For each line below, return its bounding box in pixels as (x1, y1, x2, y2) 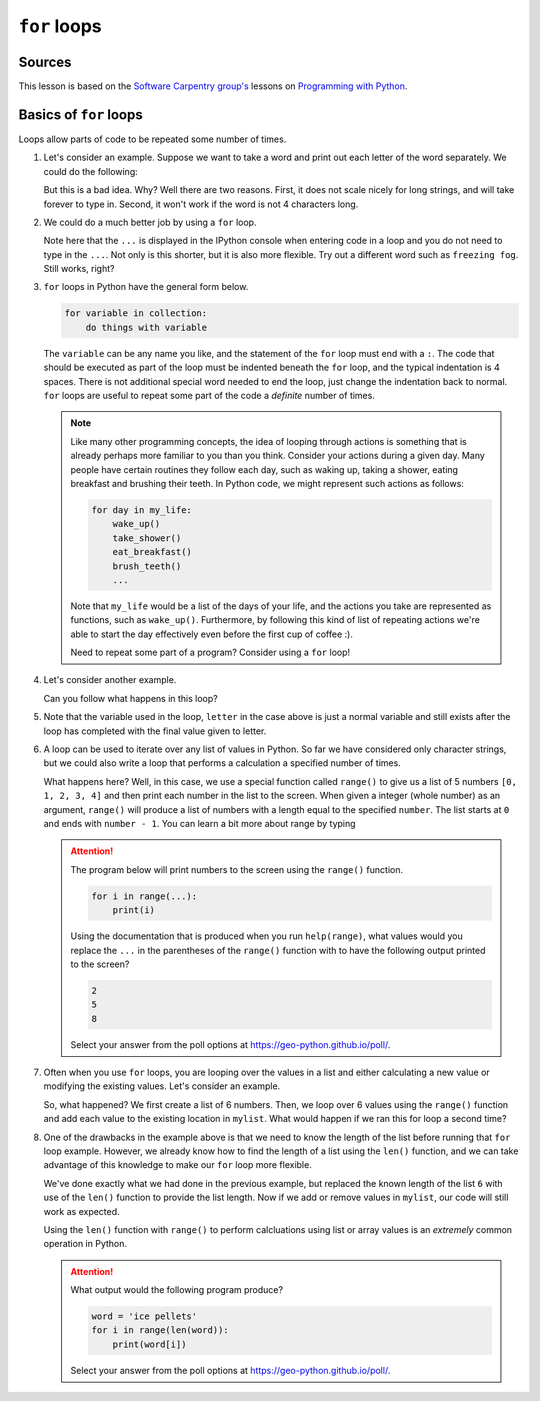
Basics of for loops (18, 106, 144, 123)
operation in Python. (43, 1238, 128, 1250)
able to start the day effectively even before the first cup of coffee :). (70, 628, 354, 640)
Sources (18, 53, 72, 70)
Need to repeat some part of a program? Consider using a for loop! (70, 646, 351, 659)
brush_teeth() (112, 560, 182, 572)
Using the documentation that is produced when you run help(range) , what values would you (70, 930, 464, 942)
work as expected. (43, 1205, 120, 1217)
